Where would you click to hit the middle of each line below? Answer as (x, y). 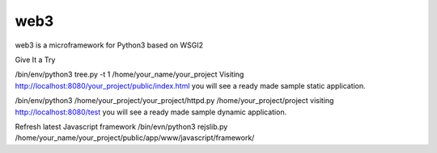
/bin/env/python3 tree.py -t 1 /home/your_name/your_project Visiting (129, 74)
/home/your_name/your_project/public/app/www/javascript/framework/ (135, 138)
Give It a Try (35, 60)
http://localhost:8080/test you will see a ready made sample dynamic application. (151, 112)
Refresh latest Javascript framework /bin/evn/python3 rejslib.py (121, 126)
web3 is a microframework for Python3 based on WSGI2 (109, 45)
